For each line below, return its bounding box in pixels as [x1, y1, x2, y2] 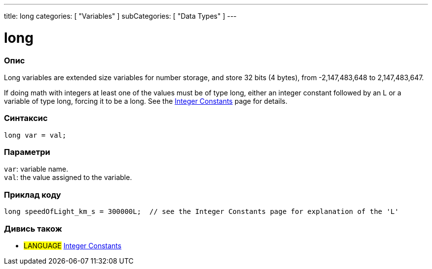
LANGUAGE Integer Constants [24, 241, 122, 250]
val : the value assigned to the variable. [4, 173, 132, 182]
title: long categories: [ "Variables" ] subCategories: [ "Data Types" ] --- [4, 12, 237, 20]
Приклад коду [4, 189, 61, 200]
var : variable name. [4, 165, 69, 174]
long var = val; [4, 131, 67, 139]
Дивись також [4, 223, 62, 234]
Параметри [4, 147, 50, 157]
